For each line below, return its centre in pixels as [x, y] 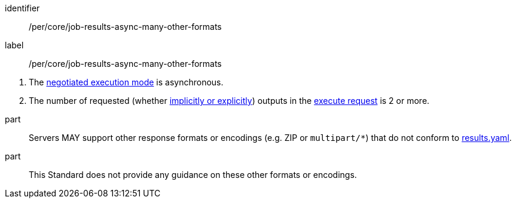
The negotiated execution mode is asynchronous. [126, 82]
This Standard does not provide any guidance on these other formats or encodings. [193, 175]
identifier [22, 8]
